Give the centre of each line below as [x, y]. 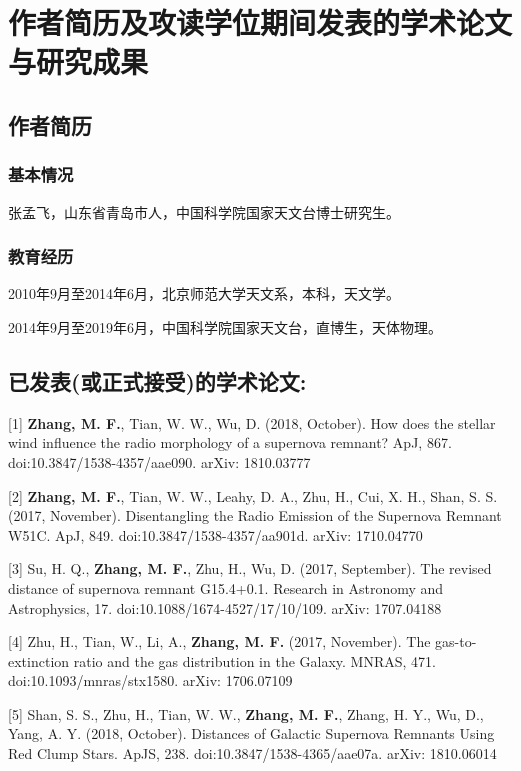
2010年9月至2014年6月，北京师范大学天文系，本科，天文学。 [204, 293]
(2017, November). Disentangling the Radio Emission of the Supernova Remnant [255, 515]
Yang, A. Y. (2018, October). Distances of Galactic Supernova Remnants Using [251, 733]
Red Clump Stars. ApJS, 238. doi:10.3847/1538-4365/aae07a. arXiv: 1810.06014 [252, 753]
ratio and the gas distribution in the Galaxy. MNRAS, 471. [254, 660]
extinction [39, 660]
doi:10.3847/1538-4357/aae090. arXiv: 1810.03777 [159, 461]
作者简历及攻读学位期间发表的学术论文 [260, 22]
